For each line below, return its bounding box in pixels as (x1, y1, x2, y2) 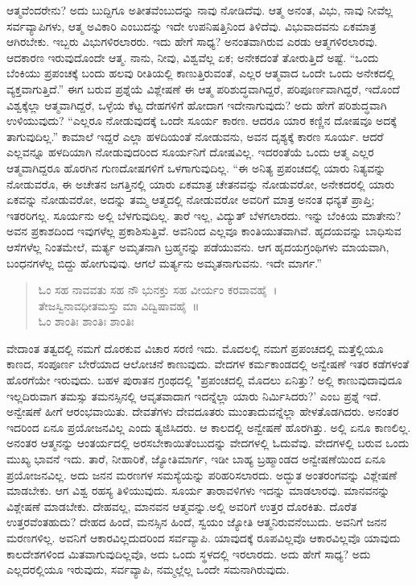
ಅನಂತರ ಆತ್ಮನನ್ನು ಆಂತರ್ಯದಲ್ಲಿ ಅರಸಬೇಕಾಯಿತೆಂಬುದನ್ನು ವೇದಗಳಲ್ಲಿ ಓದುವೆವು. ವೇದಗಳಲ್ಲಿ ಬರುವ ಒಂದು (6, 434, 410, 451)
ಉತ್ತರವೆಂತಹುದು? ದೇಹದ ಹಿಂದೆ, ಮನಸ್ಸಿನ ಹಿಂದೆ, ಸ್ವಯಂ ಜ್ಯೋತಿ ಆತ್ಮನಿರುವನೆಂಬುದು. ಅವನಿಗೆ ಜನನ (6, 513, 387, 530)
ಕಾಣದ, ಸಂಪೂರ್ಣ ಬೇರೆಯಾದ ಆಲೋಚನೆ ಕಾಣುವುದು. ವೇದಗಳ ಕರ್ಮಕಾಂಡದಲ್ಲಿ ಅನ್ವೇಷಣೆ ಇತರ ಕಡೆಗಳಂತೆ (6, 355, 410, 372)
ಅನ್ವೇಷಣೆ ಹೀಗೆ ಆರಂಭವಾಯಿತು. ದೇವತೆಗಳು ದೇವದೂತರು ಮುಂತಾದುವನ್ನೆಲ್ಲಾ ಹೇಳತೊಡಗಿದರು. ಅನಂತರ (6, 403, 399, 420)
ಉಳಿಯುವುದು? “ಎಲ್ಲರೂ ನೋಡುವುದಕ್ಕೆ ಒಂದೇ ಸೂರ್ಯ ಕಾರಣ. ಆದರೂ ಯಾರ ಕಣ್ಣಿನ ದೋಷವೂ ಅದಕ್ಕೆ (6, 112, 397, 129)
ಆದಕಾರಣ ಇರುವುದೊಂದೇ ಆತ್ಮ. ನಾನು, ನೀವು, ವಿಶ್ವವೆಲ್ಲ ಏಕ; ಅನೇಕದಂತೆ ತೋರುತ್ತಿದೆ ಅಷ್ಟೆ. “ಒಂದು (6, 48, 379, 65)
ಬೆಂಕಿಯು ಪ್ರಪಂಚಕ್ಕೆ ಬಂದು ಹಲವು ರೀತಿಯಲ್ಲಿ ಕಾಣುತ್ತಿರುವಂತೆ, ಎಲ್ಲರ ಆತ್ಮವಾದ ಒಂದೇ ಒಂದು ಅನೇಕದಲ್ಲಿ (6, 64, 395, 81)
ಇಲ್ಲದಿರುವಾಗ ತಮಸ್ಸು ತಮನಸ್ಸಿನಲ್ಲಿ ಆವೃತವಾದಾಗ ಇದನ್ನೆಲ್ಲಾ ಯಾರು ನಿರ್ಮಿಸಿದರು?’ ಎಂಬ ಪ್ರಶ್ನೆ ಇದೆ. (6, 387, 381, 404)
